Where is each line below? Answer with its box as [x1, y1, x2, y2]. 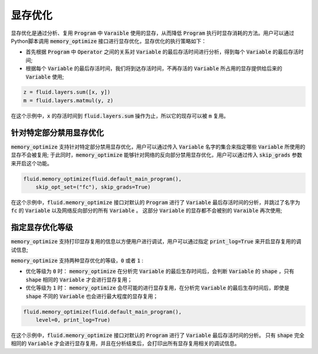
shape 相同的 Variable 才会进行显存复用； [25, 276, 132, 283]
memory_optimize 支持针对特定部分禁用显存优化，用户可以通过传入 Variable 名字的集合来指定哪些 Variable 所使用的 [11, 143, 306, 150]
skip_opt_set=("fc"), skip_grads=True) [35, 183, 151, 190]
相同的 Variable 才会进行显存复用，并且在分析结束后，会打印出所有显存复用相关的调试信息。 [11, 340, 240, 347]
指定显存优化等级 [11, 223, 73, 233]
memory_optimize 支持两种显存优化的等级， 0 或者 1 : [11, 257, 144, 264]
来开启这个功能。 [11, 160, 52, 167]
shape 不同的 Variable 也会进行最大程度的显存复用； [25, 292, 158, 300]
